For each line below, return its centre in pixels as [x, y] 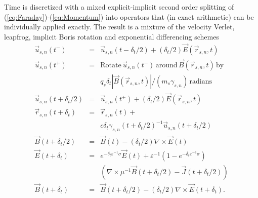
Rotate [111, 65]
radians [201, 81]
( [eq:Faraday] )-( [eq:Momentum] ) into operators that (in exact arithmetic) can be [129, 16]
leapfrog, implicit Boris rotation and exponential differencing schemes [112, 36]
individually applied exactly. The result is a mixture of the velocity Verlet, [119, 27]
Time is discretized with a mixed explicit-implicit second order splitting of [119, 7]
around [166, 65]
